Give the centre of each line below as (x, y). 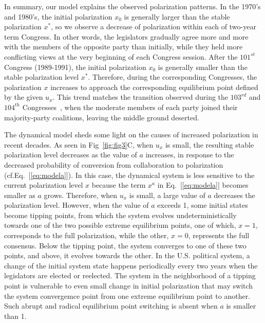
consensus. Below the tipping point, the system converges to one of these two (125, 245)
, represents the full (219, 235)
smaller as (20, 195)
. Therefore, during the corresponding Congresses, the (173, 77)
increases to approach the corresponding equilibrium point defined (154, 87)
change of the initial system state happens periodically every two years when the (131, 265)
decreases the (234, 195)
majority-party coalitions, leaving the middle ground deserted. (102, 117)
